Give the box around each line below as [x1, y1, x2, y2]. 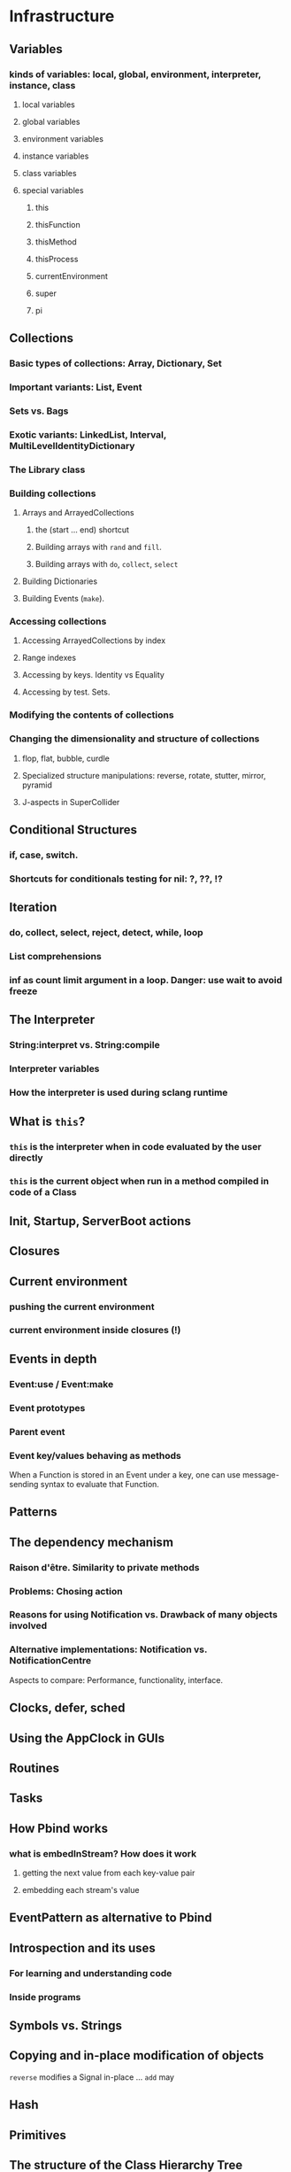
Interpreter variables [9, 1063, 100, 1075]
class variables [21, 167, 77, 178]
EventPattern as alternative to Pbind [9, 1911, 212, 1926]
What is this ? [9, 1113, 86, 1129]
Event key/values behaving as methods [9, 1449, 181, 1462]
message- [241, 1469, 280, 1480]
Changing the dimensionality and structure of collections [9, 733, 260, 745]
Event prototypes [9, 1401, 86, 1414]
